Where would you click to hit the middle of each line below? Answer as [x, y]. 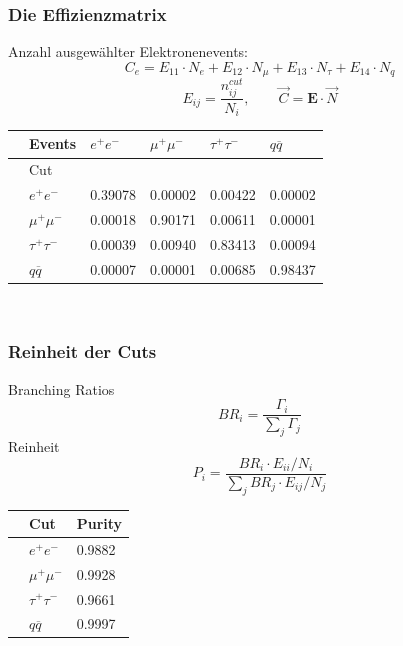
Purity [99, 523]
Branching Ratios [61, 388]
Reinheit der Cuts [82, 351]
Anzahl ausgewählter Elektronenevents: [128, 51]
